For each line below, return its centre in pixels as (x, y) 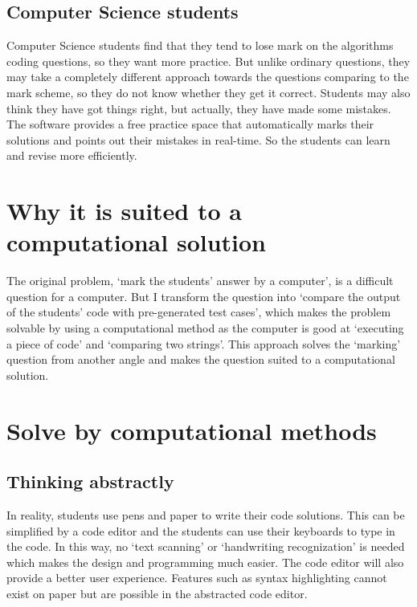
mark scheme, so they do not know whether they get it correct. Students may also (208, 92)
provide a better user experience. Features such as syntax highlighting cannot (197, 578)
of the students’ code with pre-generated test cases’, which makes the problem (199, 312)
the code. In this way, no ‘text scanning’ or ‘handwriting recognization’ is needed (206, 546)
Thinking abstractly (90, 481)
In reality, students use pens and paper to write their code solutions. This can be (206, 515)
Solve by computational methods (192, 430)
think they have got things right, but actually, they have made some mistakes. (199, 108)
